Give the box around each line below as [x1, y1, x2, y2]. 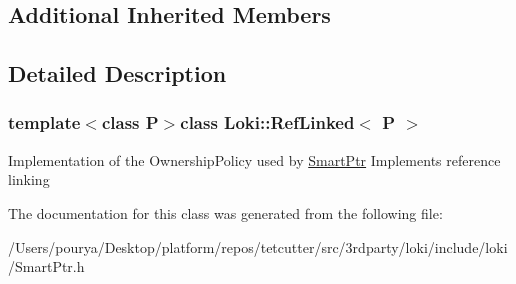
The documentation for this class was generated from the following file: [8, 202, 443, 223]
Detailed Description [8, 58, 227, 89]
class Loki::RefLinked [180, 110, 355, 135]
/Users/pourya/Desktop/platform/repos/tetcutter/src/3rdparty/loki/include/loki [8, 236, 508, 257]
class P [101, 110, 159, 135]
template [8, 110, 81, 135]
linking [8, 169, 50, 190]
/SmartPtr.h [8, 256, 85, 277]
